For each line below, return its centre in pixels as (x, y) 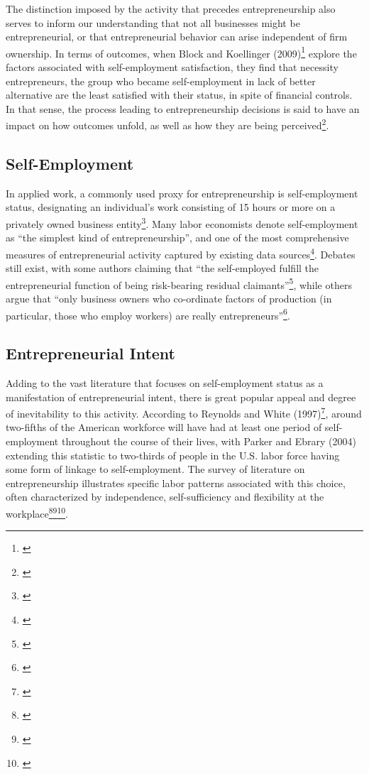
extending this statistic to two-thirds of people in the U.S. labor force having (173, 455)
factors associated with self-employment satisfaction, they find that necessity (172, 67)
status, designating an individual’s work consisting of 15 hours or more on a (171, 207)
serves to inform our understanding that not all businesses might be (153, 22)
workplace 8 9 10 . (37, 512)
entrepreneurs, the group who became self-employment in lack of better (161, 81)
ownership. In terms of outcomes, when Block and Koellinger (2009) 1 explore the (181, 52)
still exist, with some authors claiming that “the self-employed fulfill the (163, 268)
